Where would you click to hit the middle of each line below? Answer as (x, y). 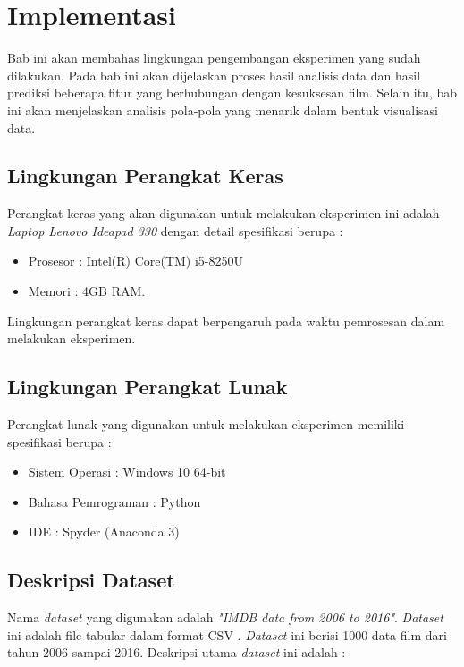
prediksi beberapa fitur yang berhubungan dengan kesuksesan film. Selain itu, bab (232, 93)
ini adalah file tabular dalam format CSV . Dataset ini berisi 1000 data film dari (227, 634)
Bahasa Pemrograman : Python (114, 501)
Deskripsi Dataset (91, 580)
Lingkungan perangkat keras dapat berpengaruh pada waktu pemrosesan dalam (226, 321)
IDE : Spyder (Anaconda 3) (104, 532)
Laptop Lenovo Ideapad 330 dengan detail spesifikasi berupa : (175, 230)
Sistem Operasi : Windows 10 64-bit (127, 472)
